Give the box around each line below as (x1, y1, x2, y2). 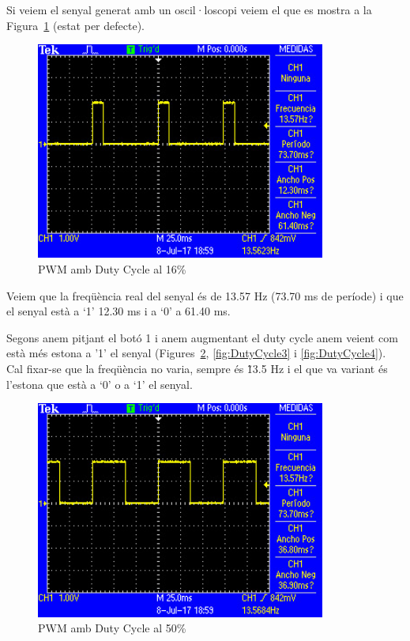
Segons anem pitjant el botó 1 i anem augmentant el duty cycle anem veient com (6, 329, 398, 345)
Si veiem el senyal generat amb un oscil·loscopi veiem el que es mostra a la (6, 2, 372, 17)
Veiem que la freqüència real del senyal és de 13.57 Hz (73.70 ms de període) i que (6, 287, 404, 304)
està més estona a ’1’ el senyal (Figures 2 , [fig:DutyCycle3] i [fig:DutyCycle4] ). (6, 345, 386, 361)
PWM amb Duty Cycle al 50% (38, 620, 186, 636)
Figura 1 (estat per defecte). (6, 17, 145, 33)
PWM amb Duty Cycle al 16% (38, 261, 186, 277)
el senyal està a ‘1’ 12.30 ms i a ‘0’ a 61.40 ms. (6, 303, 231, 319)
